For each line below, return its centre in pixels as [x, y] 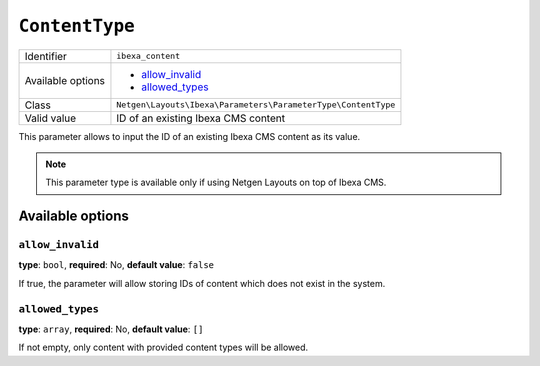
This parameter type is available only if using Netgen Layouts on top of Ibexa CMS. [216, 182]
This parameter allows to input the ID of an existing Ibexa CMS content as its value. [189, 136]
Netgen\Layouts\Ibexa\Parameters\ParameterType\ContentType [256, 105]
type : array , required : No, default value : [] [111, 329]
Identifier [45, 56]
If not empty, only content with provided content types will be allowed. [163, 347]
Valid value [50, 118]
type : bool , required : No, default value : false [116, 265]
